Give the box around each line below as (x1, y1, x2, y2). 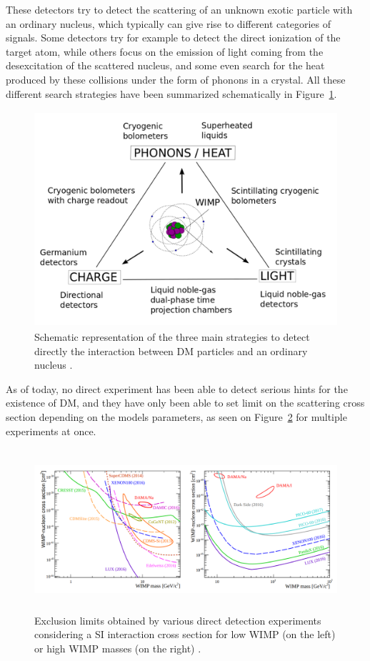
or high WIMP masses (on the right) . (34, 640, 201, 655)
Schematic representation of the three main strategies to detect (34, 329, 310, 344)
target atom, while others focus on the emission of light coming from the (6, 44, 324, 59)
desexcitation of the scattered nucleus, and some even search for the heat (6, 58, 325, 73)
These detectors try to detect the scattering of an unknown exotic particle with (6, 2, 353, 16)
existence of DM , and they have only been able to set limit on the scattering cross (6, 395, 365, 410)
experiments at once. (6, 423, 96, 438)
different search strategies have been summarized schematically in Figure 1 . (6, 86, 337, 101)
